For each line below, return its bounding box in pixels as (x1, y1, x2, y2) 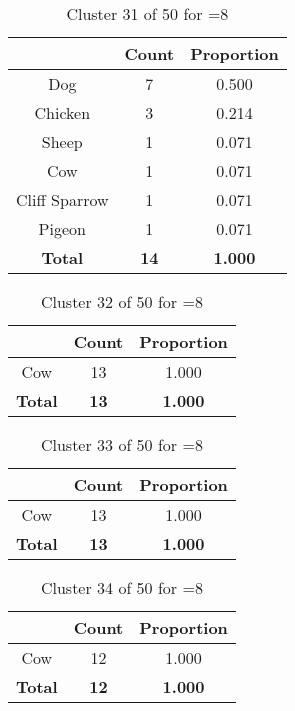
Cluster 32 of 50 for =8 (40, 290, 203, 313)
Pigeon (38, 217, 86, 240)
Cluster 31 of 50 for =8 (66, 2, 229, 25)
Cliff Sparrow (16, 188, 109, 211)
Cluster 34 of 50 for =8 (40, 576, 203, 599)
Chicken (34, 101, 91, 124)
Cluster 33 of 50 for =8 (40, 433, 203, 456)
